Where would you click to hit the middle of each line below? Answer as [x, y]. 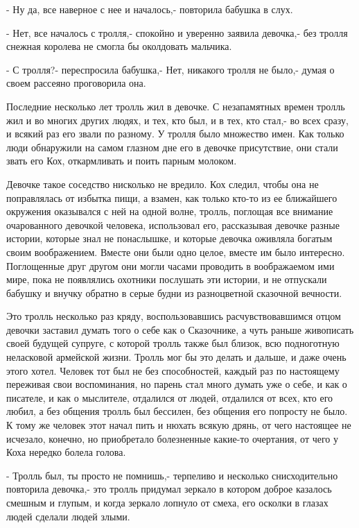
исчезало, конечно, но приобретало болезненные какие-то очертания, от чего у [173, 438]
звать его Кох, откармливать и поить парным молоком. [122, 161]
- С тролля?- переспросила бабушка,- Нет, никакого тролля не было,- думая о [170, 69]
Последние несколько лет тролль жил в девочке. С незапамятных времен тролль [176, 106]
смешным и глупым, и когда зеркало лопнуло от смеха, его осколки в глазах [167, 502]
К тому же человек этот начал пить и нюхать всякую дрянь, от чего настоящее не [179, 425]
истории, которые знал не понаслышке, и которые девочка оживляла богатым [169, 238]
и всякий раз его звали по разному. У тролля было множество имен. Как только [175, 134]
